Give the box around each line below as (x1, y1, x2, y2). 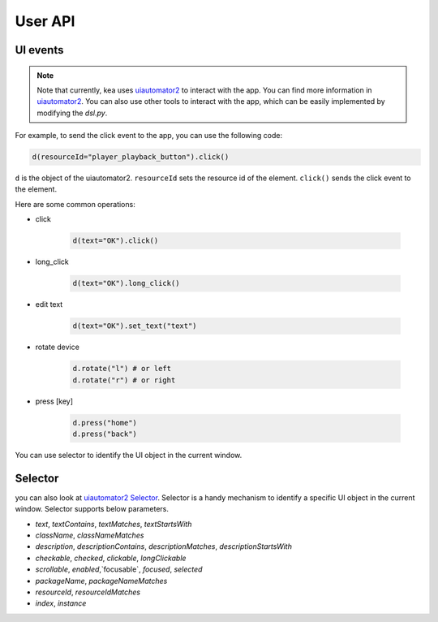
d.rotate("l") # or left (72, 364, 172, 374)
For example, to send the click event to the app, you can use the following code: (15, 131, 283, 140)
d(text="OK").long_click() (72, 279, 180, 288)
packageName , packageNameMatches (35, 576, 168, 585)
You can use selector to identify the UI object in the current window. (15, 450, 243, 460)
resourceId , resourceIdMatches (35, 587, 141, 597)
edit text (35, 300, 63, 309)
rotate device (35, 342, 80, 352)
